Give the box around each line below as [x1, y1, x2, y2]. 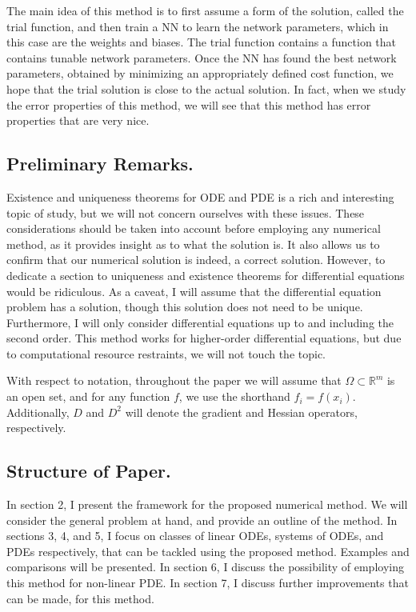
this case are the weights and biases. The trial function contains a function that [6, 34, 397, 50]
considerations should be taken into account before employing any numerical [6, 220, 381, 237]
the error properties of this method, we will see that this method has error [6, 96, 371, 113]
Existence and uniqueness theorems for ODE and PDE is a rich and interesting [6, 188, 394, 205]
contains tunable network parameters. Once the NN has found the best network [6, 49, 397, 66]
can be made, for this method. [6, 590, 154, 606]
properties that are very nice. [6, 112, 150, 129]
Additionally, [6, 403, 70, 420]
